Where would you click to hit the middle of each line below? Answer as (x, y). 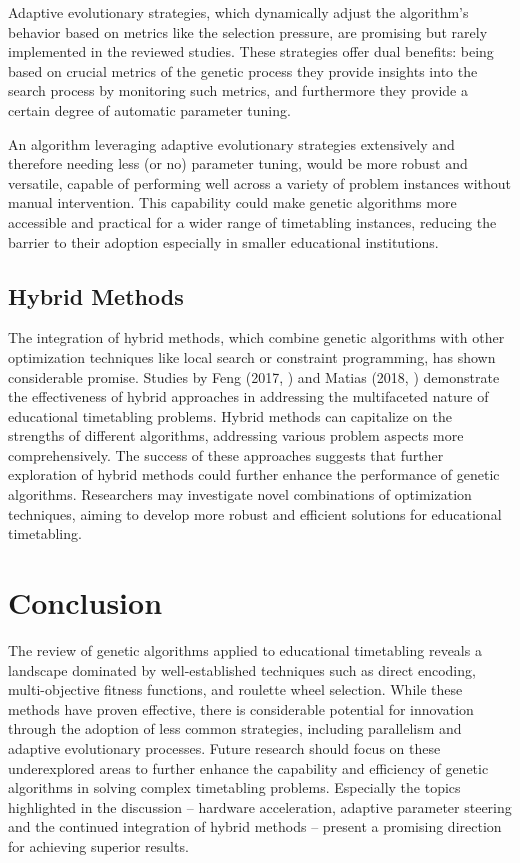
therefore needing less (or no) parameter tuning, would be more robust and (238, 163)
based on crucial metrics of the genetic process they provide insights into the (243, 70)
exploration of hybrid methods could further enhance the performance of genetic (254, 474)
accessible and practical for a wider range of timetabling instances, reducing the (252, 221)
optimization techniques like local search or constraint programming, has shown (252, 356)
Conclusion (85, 602)
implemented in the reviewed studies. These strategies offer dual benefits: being (251, 51)
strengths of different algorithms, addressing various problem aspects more (236, 435)
